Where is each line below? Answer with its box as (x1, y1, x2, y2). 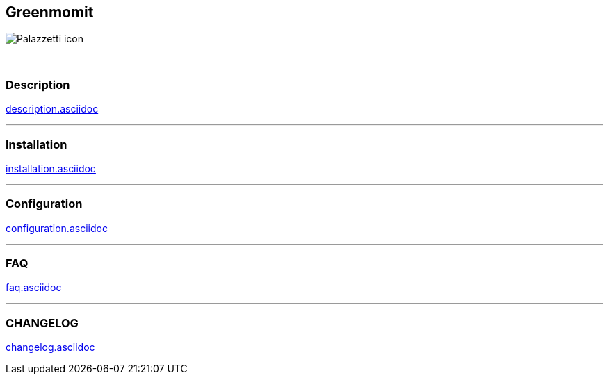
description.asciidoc (6, 103, 99, 115)
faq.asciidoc (6, 281, 62, 294)
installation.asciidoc (6, 162, 96, 174)
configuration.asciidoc (6, 222, 108, 234)
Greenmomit (6, 3, 94, 21)
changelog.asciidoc (6, 341, 95, 354)
